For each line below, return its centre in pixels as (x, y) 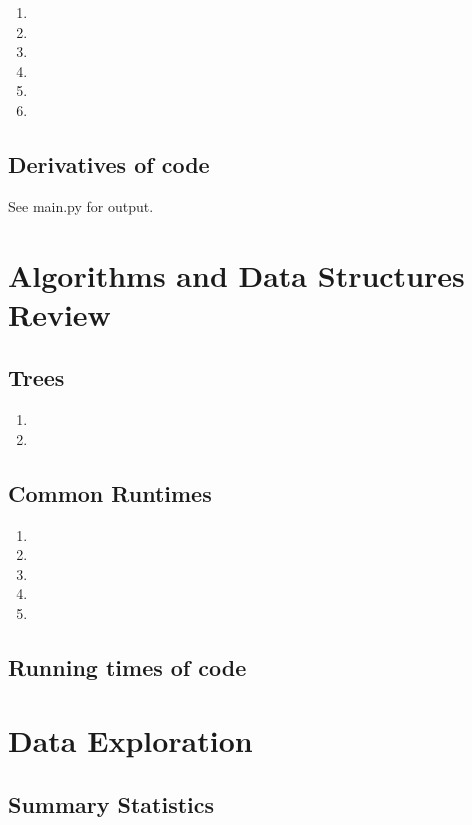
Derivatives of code (109, 163)
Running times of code (127, 666)
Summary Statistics (111, 804)
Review (59, 313)
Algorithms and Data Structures (236, 274)
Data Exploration (130, 740)
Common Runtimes (110, 492)
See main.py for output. (81, 205)
